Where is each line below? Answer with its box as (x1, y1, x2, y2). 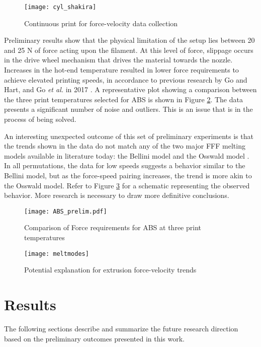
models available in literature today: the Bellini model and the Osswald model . (4, 150, 249, 161)
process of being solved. (4, 114, 76, 124)
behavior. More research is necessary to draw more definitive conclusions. (4, 190, 229, 200)
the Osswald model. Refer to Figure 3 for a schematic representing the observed (4, 180, 250, 190)
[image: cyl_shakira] (24, 4, 97, 11)
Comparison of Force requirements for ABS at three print (24, 222, 201, 233)
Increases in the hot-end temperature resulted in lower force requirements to (4, 64, 239, 75)
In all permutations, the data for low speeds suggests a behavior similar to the (4, 160, 245, 171)
